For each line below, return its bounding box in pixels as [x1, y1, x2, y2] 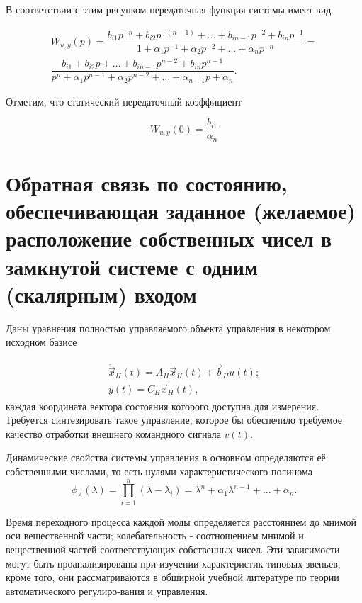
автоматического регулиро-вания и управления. [6, 583, 208, 598]
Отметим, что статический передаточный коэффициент [6, 94, 242, 108]
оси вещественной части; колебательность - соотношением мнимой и [6, 528, 304, 543]
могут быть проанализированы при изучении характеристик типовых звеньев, [6, 556, 341, 570]
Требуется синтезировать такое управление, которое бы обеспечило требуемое [6, 412, 343, 427]
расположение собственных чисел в [6, 224, 332, 253]
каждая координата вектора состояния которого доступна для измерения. [6, 398, 319, 413]
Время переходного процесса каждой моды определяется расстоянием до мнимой [6, 514, 356, 529]
